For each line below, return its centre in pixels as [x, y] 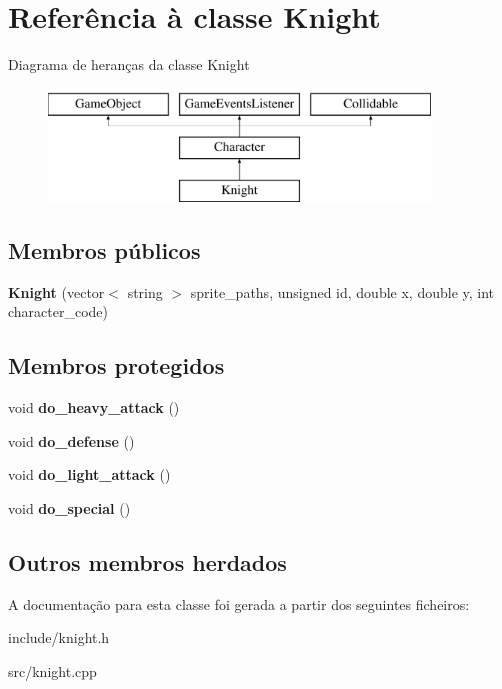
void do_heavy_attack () [94, 407]
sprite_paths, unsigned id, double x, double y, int [342, 291]
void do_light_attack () [89, 474]
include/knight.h [59, 637]
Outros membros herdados [147, 562]
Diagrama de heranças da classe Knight [129, 64]
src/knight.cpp [52, 671]
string [145, 291]
